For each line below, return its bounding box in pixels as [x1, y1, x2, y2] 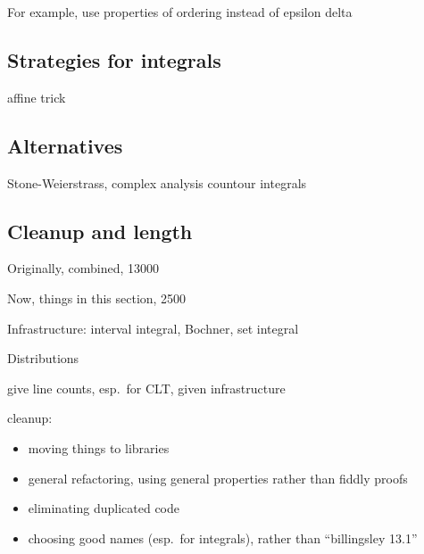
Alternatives [7, 131, 123, 159]
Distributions [7, 349, 79, 368]
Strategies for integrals [7, 45, 221, 73]
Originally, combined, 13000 [7, 259, 160, 277]
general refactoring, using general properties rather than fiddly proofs [28, 468, 408, 487]
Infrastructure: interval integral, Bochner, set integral [7, 318, 299, 337]
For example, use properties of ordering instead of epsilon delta [7, 3, 353, 21]
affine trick [7, 87, 66, 106]
